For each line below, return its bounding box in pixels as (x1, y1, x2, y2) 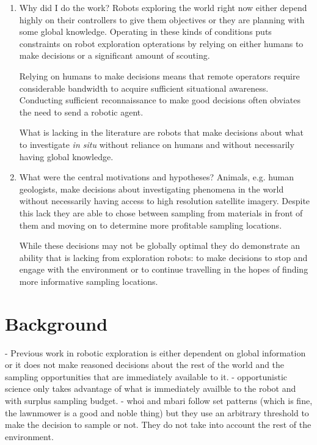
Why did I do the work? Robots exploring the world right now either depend (19, 1, 307, 13)
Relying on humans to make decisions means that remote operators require (19, 69, 300, 82)
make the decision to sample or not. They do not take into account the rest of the (5, 418, 312, 431)
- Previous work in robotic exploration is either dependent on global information (5, 346, 306, 359)
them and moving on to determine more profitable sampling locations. (19, 218, 282, 231)
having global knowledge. (19, 150, 114, 163)
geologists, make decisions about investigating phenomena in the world (19, 182, 284, 195)
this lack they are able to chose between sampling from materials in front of (19, 206, 303, 219)
